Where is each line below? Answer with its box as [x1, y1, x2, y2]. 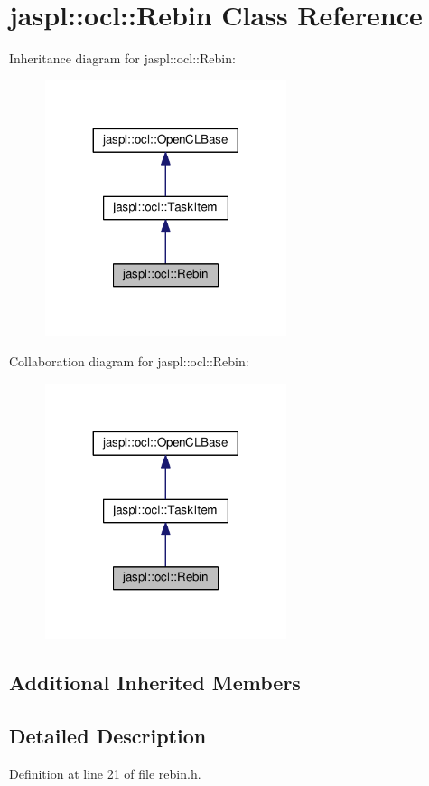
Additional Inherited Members [9, 668, 301, 696]
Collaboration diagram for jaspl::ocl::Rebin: [9, 351, 249, 370]
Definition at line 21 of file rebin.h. [9, 763, 201, 782]
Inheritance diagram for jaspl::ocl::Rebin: [9, 49, 236, 68]
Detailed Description [9, 721, 207, 749]
